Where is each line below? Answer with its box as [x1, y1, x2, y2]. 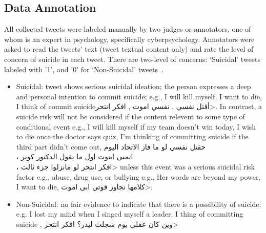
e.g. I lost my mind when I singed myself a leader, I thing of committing [16, 208, 243, 219]
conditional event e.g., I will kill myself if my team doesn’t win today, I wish [16, 121, 256, 132]
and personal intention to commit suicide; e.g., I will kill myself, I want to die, [16, 91, 262, 101]
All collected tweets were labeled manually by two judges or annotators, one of [4, 24, 251, 34]
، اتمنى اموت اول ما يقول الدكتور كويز [16, 151, 133, 162]
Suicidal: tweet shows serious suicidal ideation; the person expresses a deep [16, 81, 251, 92]
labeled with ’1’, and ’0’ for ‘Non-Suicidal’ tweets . [4, 63, 163, 74]
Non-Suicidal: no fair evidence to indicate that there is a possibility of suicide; [16, 198, 261, 209]
